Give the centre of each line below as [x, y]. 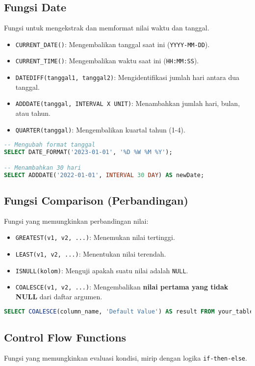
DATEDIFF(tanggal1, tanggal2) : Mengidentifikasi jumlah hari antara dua [127, 77]
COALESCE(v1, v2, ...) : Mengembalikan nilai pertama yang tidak [122, 287]
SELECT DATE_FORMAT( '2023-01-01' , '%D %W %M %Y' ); [88, 152]
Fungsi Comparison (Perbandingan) [96, 200]
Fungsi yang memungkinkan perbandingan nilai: [76, 221]
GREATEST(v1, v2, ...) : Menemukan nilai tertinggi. [95, 237]
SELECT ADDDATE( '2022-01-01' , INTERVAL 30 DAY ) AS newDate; [104, 175]
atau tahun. [33, 113]
